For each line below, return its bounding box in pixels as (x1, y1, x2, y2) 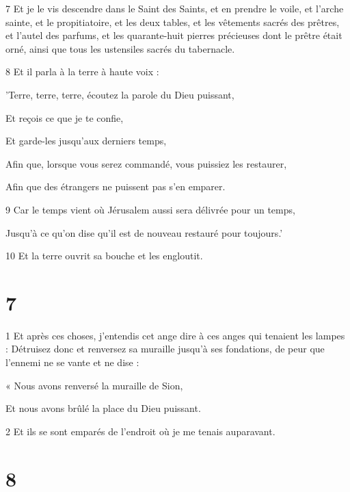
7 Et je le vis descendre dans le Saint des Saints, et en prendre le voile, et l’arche (5, 1, 344, 15)
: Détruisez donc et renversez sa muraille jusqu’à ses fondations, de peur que (5, 341, 325, 356)
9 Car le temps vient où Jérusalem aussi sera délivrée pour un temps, (5, 202, 295, 216)
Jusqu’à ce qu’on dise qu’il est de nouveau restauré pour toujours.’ (5, 225, 283, 239)
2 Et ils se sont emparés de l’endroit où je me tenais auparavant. (5, 424, 275, 438)
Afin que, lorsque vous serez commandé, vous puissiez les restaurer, (5, 156, 287, 170)
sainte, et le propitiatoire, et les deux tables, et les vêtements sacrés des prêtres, (5, 14, 340, 29)
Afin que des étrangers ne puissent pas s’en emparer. (5, 179, 226, 194)
